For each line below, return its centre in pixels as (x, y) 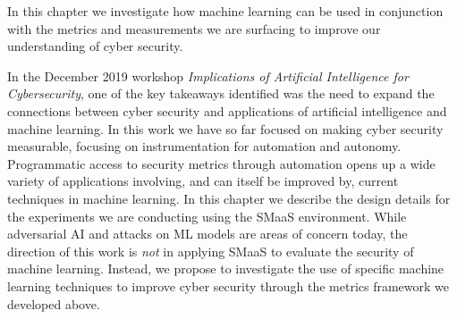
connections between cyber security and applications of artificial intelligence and (227, 110)
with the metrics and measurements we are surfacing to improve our (194, 28)
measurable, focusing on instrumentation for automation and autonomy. (204, 146)
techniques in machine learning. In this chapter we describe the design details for (229, 198)
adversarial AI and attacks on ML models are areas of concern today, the (207, 234)
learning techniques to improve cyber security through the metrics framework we (228, 285)
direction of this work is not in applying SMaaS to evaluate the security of (211, 251)
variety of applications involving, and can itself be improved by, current (203, 181)
